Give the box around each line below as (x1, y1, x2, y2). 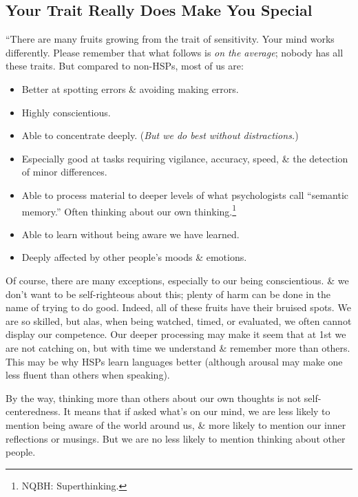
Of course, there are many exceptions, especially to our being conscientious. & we (6, 273, 349, 287)
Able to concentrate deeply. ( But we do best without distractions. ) (21, 128, 299, 142)
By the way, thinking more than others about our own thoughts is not (6, 390, 302, 405)
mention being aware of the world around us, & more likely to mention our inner (6, 417, 346, 432)
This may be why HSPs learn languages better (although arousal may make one (6, 354, 343, 368)
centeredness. (6, 404, 61, 419)
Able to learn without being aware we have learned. (21, 226, 240, 241)
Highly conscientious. (21, 105, 111, 119)
